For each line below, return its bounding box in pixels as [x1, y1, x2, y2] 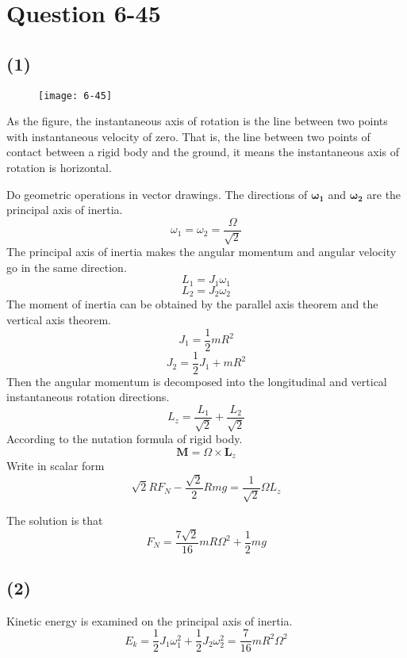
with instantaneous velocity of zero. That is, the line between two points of [6, 128, 371, 144]
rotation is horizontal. [6, 159, 112, 176]
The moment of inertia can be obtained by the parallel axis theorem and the [6, 296, 378, 312]
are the [367, 186, 401, 202]
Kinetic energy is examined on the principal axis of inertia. [6, 612, 293, 629]
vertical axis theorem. [6, 311, 111, 327]
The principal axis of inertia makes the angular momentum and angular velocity [6, 243, 397, 260]
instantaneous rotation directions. [6, 388, 170, 405]
